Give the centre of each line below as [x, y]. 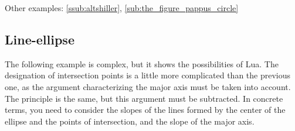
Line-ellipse [40, 39]
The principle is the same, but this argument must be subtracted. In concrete [144, 98]
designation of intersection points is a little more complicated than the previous [148, 75]
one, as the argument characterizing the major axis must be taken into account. [148, 86]
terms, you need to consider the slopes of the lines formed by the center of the [145, 110]
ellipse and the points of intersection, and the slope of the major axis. [130, 121]
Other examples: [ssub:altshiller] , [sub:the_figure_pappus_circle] [122, 8]
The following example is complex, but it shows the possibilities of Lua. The [142, 63]
